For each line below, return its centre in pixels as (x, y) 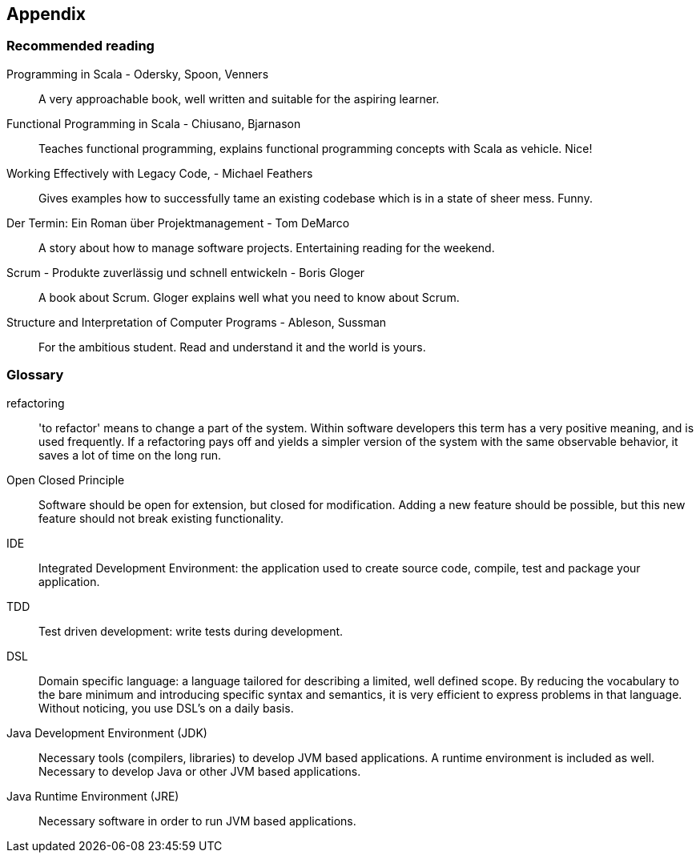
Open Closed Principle (66, 480)
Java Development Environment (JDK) (107, 733)
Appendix (46, 14)
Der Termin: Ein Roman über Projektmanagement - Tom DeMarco (178, 223)
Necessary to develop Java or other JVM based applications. (200, 771)
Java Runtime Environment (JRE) (93, 796)
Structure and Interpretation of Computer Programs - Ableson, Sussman (197, 322)
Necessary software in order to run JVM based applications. (197, 821)
